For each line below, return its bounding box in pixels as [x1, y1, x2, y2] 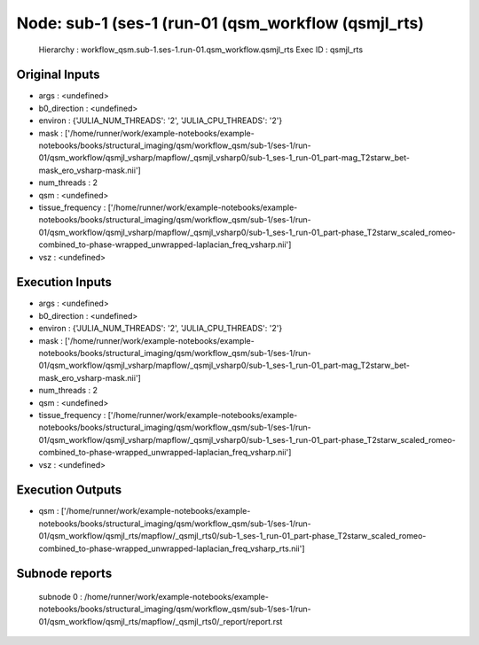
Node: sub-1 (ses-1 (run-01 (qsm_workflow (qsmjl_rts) [16, 13, 425, 33]
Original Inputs [16, 67, 100, 82]
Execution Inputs [16, 275, 113, 290]
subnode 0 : [38, 592, 83, 602]
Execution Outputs [16, 483, 122, 498]
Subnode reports [16, 566, 113, 581]
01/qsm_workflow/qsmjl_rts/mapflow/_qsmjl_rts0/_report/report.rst [38, 616, 283, 626]
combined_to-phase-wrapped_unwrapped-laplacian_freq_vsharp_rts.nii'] [38, 543, 305, 554]
